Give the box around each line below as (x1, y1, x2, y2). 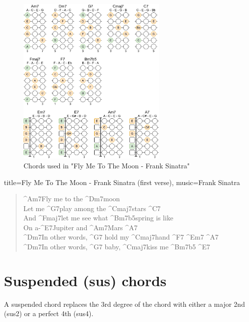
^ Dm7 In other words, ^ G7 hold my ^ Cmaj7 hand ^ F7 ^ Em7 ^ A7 (23, 232, 219, 242)
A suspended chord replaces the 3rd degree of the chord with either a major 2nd (4, 298, 245, 309)
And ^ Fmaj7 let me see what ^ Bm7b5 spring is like (23, 213, 174, 223)
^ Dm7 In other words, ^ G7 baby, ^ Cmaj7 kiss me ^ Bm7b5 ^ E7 (23, 241, 210, 252)
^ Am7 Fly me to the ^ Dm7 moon (23, 193, 120, 204)
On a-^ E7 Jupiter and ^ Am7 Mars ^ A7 (23, 222, 138, 232)
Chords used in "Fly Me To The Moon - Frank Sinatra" (24, 160, 190, 170)
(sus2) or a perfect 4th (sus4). (4, 308, 94, 319)
